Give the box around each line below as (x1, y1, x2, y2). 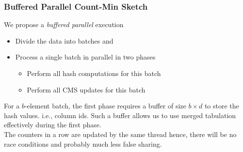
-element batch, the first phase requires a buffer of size (24, 101, 186, 111)
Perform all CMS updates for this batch (27, 84, 146, 94)
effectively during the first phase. (4, 120, 101, 130)
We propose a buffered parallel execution (4, 19, 124, 30)
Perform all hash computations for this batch (27, 68, 161, 78)
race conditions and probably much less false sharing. (4, 138, 162, 149)
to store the (204, 101, 239, 111)
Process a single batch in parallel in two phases (15, 52, 156, 62)
